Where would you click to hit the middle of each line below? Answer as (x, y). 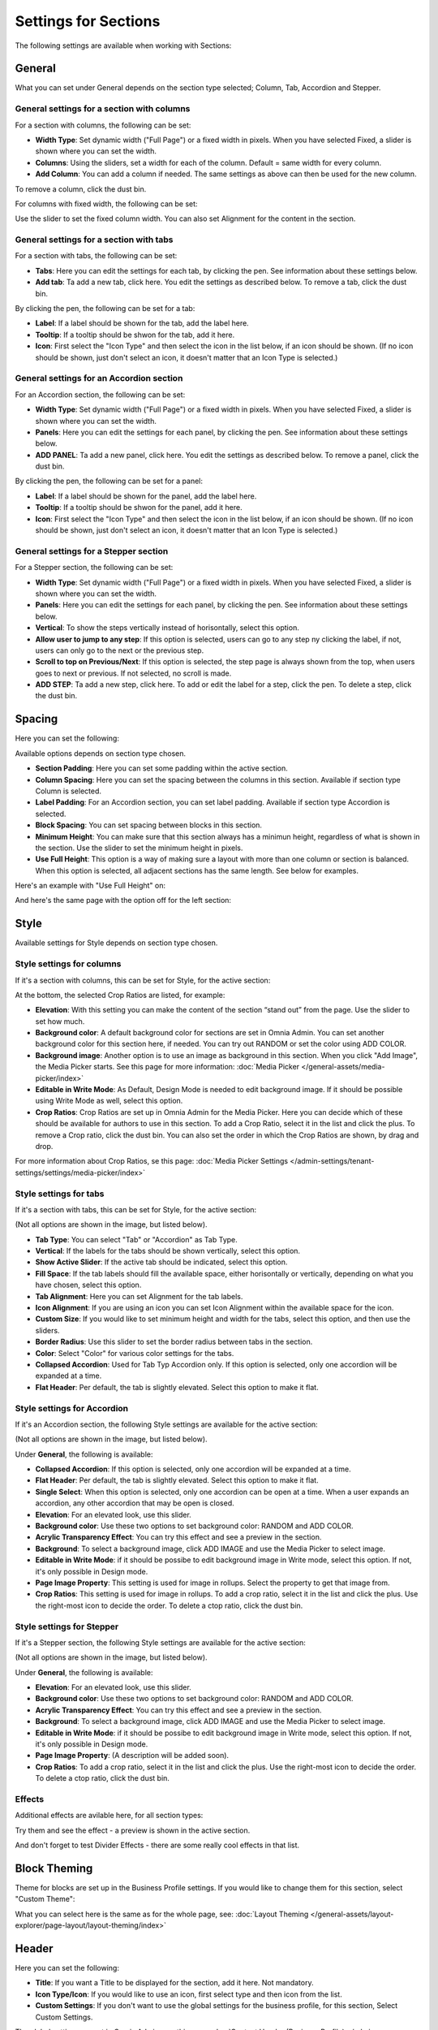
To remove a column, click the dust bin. (81, 189)
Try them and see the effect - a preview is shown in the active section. (133, 1830)
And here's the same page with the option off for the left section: (123, 901)
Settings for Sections (88, 21)
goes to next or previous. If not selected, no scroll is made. (133, 673)
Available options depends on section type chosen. (101, 753)
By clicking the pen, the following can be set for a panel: (109, 481)
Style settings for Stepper (67, 1626)
